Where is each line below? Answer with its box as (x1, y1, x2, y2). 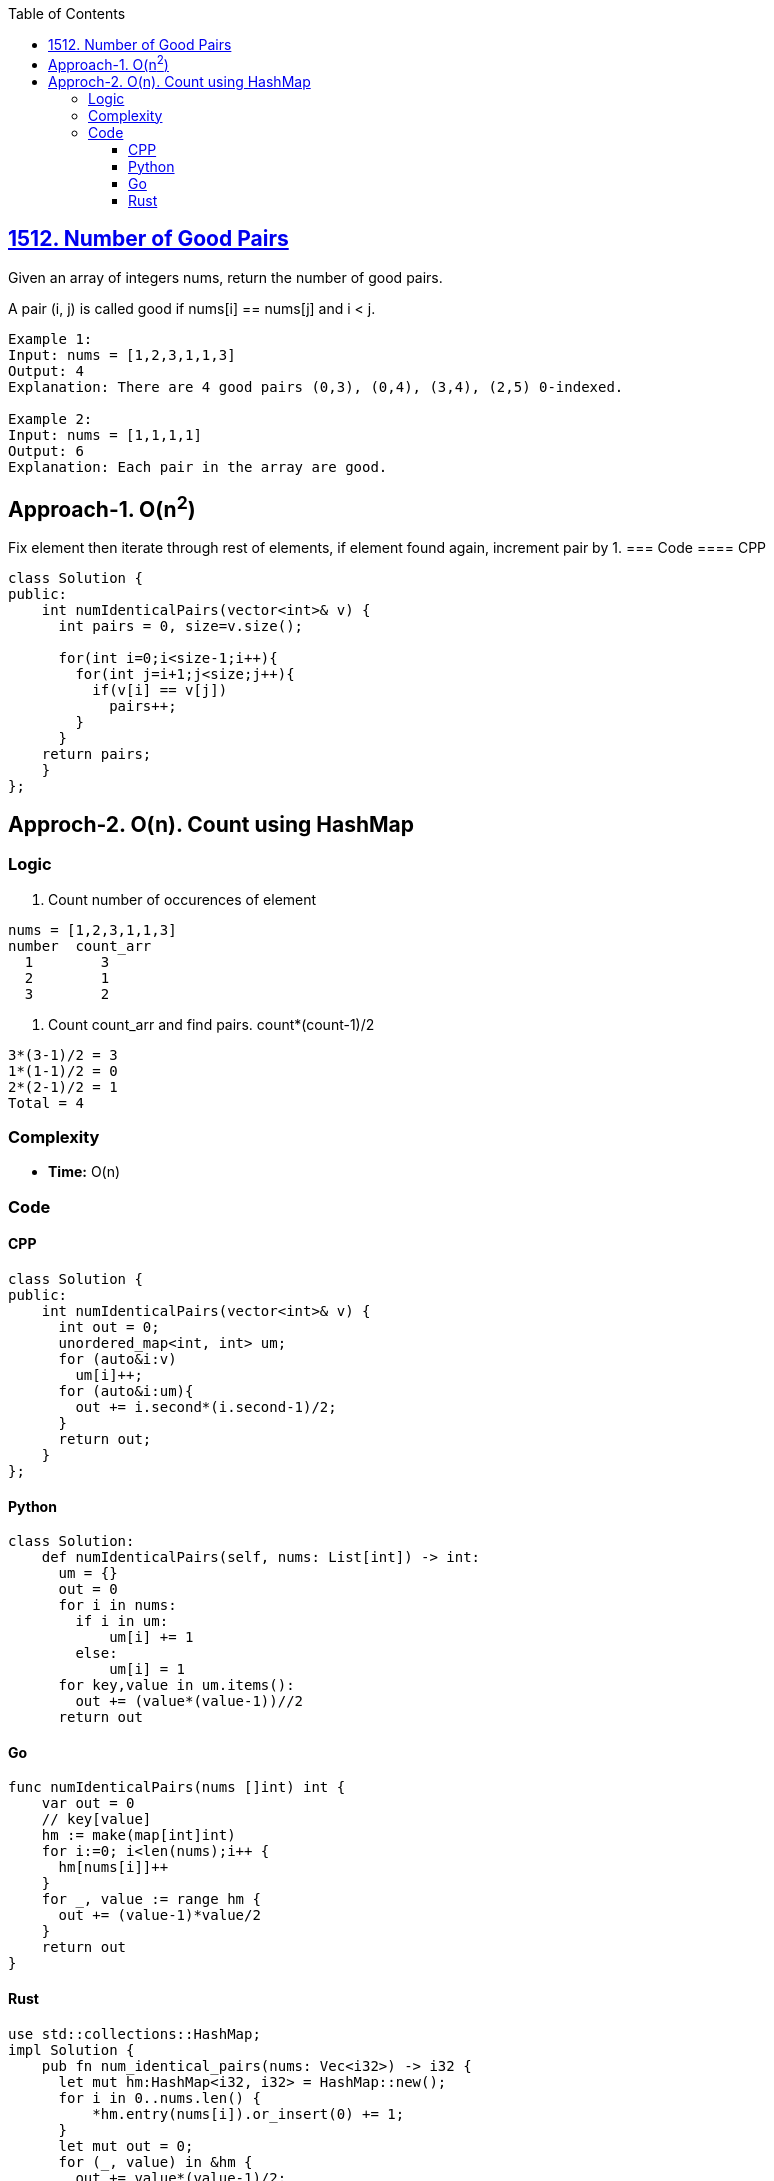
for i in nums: (58, 1597, 177, 1614)
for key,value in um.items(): (58, 1677, 295, 1694)
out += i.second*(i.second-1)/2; (75, 1398, 337, 1415)
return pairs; (41, 746, 152, 763)
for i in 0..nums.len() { (58, 2089, 261, 2106)
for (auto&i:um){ (58, 1382, 194, 1399)
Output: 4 (8, 362, 84, 379)
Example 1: (8, 330, 93, 347)
